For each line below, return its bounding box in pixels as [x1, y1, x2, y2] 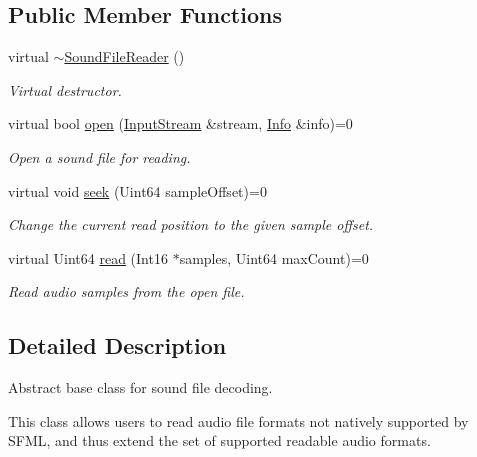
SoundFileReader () [64, 46, 185, 67]
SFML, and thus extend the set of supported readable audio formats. [8, 430, 431, 451]
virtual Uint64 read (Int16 [8, 247, 168, 268]
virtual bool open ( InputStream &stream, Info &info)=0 [8, 113, 353, 134]
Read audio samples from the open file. [8, 281, 245, 302]
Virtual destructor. [8, 79, 122, 100]
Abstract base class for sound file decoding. [8, 377, 273, 398]
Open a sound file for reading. [8, 146, 191, 167]
